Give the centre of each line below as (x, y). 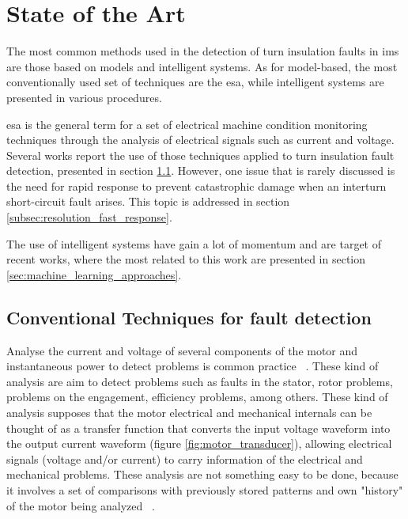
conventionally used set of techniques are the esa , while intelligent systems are (195, 82)
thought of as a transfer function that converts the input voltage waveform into (198, 428)
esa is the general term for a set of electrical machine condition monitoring (187, 124)
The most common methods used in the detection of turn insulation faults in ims (203, 51)
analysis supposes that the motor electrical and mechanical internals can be (189, 413)
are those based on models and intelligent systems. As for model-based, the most (202, 66)
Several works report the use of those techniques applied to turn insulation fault (200, 155)
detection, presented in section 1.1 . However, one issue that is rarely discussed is (201, 170)
